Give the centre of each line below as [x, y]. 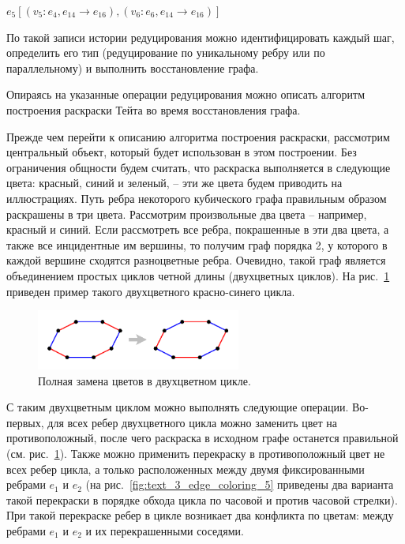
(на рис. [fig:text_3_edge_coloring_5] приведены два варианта [240, 484]
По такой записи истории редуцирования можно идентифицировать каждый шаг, [201, 37]
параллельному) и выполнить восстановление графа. [133, 68]
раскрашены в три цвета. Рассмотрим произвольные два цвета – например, [187, 214]
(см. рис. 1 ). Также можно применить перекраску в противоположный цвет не [196, 453]
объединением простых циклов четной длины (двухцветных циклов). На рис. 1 [198, 275]
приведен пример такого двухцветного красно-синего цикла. [151, 291]
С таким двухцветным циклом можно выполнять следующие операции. [178, 407]
